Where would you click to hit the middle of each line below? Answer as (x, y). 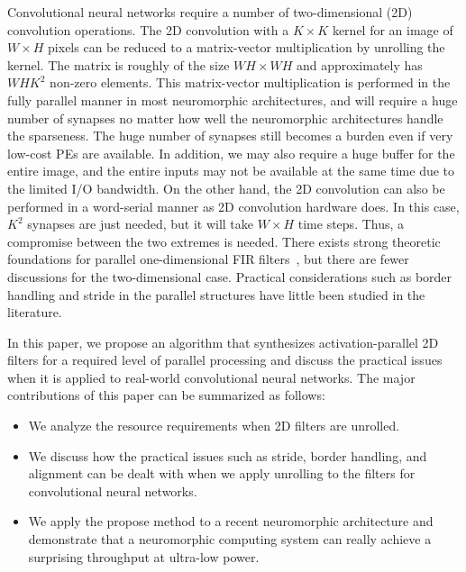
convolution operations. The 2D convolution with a (148, 29)
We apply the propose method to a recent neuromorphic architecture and (231, 521)
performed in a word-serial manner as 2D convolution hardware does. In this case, (233, 206)
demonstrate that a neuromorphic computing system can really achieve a (230, 539)
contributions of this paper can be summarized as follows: (166, 395)
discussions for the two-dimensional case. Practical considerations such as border (230, 276)
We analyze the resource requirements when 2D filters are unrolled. (214, 426)
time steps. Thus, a (351, 224)
